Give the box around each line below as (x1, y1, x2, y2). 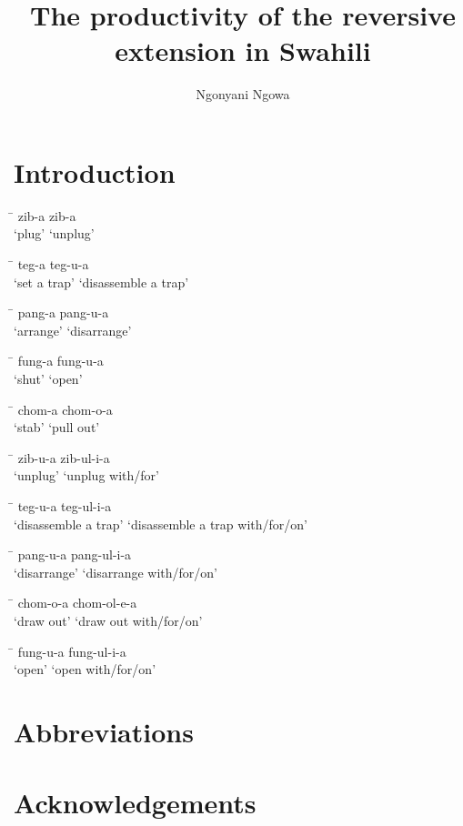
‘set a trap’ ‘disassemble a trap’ (14, 272, 189, 291)
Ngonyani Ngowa (196, 85, 290, 104)
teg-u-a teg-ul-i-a (17, 496, 112, 515)
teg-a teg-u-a (17, 255, 89, 274)
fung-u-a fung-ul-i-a (17, 641, 126, 660)
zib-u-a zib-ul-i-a (17, 448, 110, 467)
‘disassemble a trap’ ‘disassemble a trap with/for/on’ (14, 514, 307, 533)
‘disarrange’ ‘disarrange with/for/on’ (14, 562, 218, 581)
